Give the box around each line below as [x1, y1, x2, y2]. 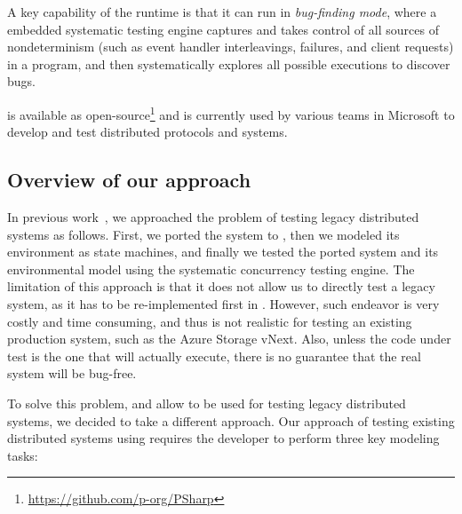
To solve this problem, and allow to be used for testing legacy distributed [7, 393, 406, 412]
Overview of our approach [7, 166, 251, 194]
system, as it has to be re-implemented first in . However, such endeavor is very [7, 294, 440, 312]
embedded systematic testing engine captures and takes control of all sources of [7, 20, 439, 38]
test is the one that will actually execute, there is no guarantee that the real [7, 346, 421, 365]
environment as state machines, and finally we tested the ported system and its [7, 242, 439, 261]
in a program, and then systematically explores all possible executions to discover [7, 54, 450, 73]
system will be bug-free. [7, 364, 137, 383]
